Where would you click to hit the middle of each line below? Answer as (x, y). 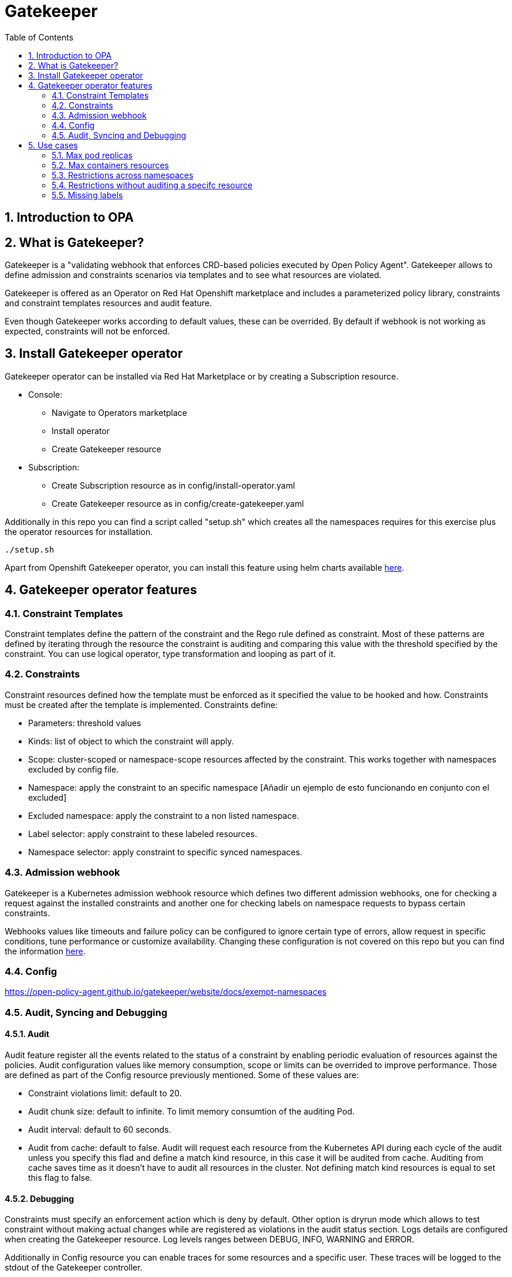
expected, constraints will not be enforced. (87, 331)
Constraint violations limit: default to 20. (105, 1093)
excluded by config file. (74, 769)
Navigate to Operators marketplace (119, 412)
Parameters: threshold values (85, 723)
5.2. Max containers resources (111, 165)
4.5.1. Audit (27, 1034)
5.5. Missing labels (87, 195)
